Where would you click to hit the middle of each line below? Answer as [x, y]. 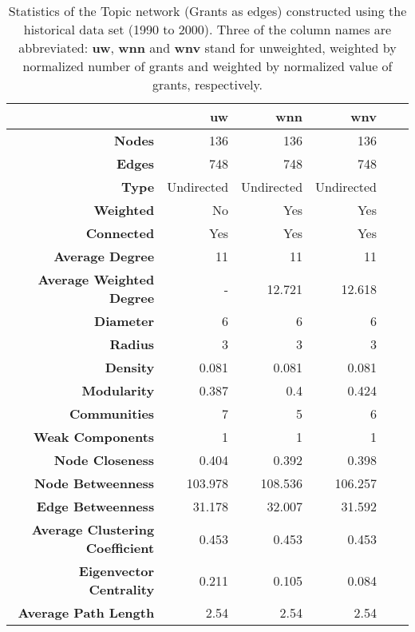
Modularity [118, 390]
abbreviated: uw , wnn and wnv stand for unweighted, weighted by [207, 48]
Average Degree [104, 256]
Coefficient [120, 548]
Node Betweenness [95, 483]
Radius [132, 344]
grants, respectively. [207, 84]
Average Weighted [96, 279]
